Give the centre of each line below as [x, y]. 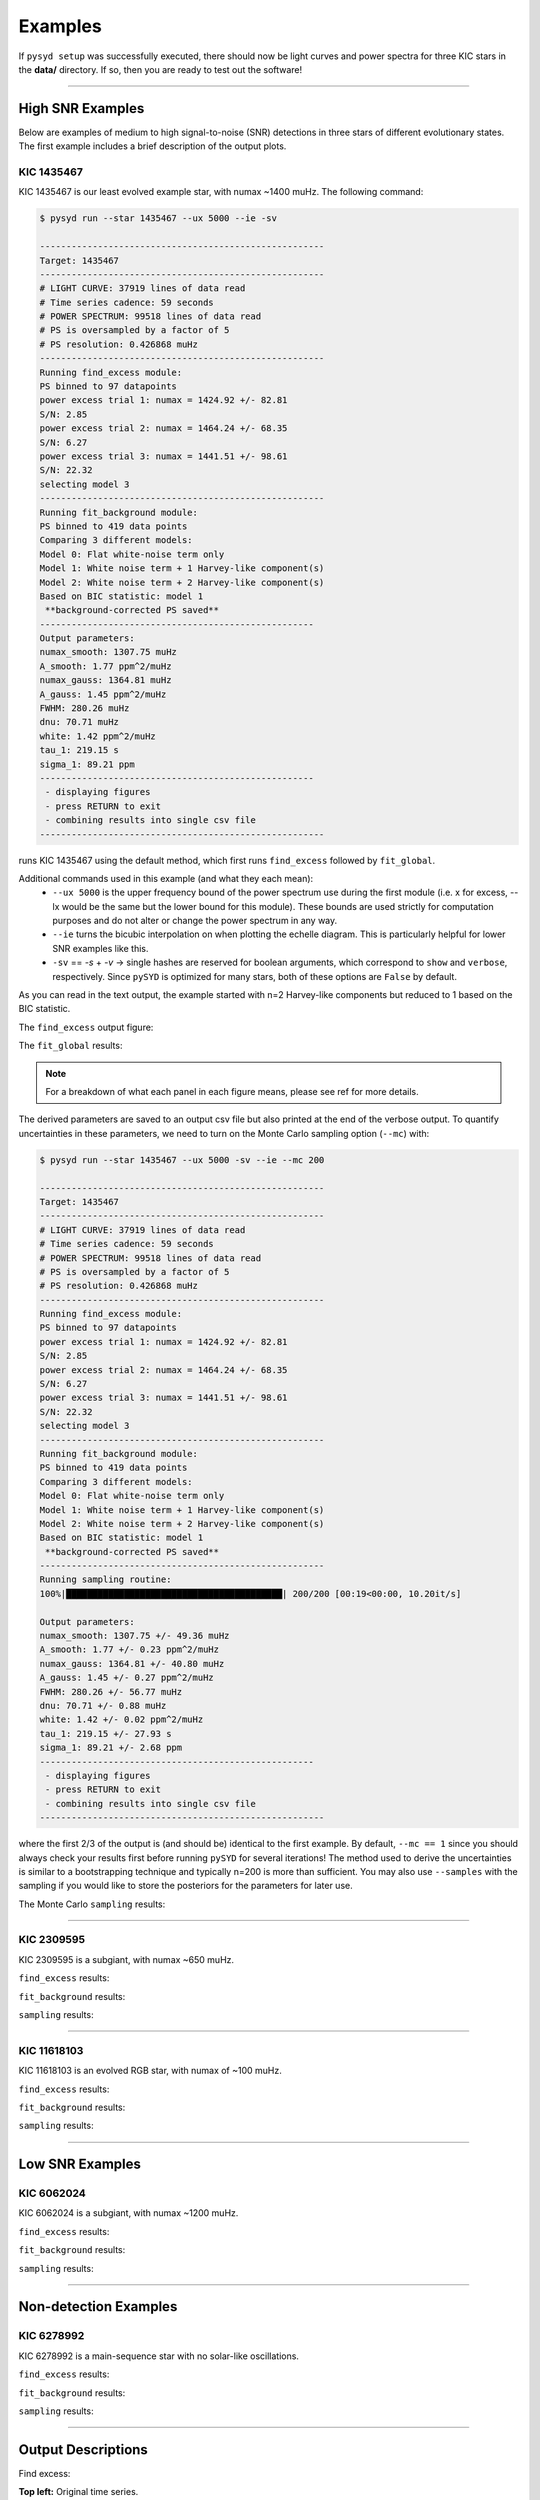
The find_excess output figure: [86, 1027]
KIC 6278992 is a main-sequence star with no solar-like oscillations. [159, 2356]
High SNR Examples [81, 108]
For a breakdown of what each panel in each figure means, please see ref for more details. [232, 1091]
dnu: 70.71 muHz [79, 722]
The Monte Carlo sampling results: [92, 1904]
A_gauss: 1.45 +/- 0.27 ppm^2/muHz [126, 1678]
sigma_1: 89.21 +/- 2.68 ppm [111, 1748]
